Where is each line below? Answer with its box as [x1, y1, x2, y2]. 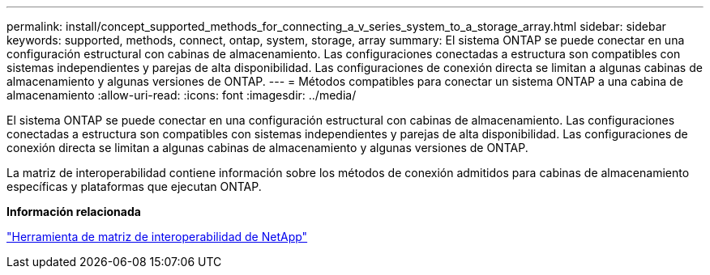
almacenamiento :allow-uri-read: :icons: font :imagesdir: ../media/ [6, 88, 357, 102]
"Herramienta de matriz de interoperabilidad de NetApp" [6, 230, 308, 243]
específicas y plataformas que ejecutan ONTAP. [6, 180, 262, 193]
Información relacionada [6, 205, 141, 218]
